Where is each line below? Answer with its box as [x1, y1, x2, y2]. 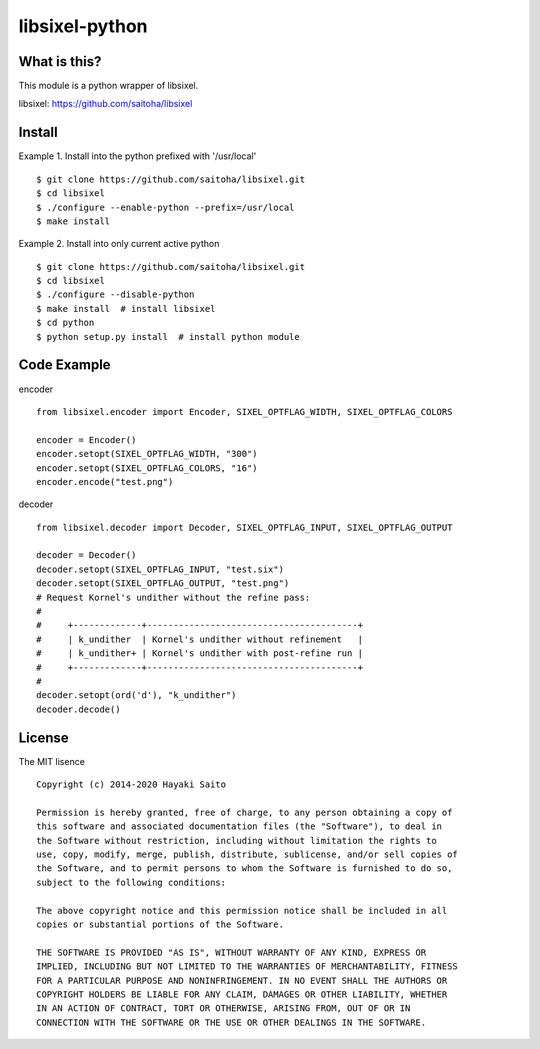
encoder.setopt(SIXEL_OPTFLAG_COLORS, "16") [36, 462, 259, 474]
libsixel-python [18, 15, 148, 37]
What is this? [18, 53, 102, 70]
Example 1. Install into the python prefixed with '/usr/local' [18, 150, 257, 162]
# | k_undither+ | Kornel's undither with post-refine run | [36, 648, 364, 659]
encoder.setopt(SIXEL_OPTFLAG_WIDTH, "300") [36, 448, 259, 460]
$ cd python [36, 317, 95, 329]
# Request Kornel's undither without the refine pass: [36, 591, 311, 603]
